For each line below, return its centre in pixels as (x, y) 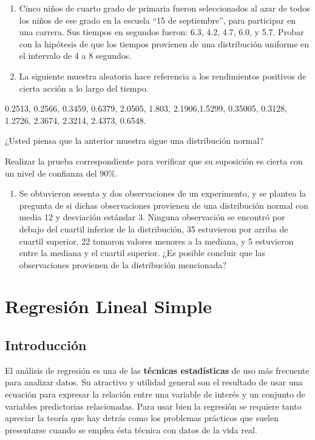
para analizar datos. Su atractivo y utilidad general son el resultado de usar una (154, 382)
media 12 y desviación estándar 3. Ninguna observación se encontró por (152, 217)
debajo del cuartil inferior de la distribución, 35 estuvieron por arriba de (154, 228)
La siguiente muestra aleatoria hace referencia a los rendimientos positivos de (163, 76)
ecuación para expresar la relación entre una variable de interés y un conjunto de (155, 394)
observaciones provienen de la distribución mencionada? (123, 264)
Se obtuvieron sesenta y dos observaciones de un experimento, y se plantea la (163, 193)
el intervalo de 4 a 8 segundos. (75, 56)
